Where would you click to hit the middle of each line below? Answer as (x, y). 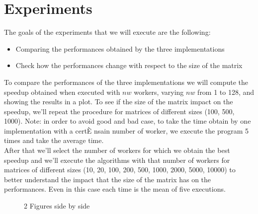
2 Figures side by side (57, 206)
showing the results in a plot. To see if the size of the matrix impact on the (119, 102)
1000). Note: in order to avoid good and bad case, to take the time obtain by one (128, 121)
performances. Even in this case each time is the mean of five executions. (115, 189)
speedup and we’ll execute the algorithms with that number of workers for (117, 160)
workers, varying (159, 92)
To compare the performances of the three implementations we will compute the (126, 82)
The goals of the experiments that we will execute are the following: (107, 32)
